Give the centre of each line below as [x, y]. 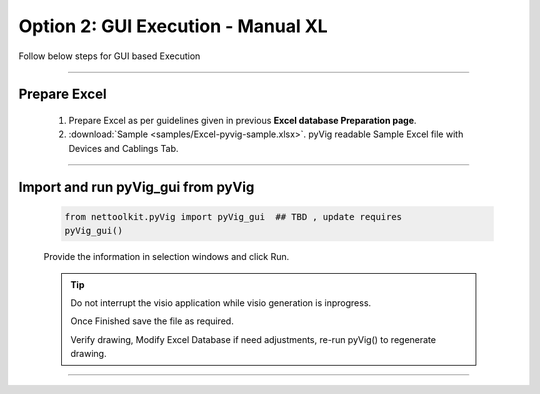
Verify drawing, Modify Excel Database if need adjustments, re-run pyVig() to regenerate [253, 339]
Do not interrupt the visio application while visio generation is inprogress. [221, 302]
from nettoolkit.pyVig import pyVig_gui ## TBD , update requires [233, 216]
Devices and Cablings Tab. [123, 148]
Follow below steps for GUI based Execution [109, 56]
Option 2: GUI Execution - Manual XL [173, 26]
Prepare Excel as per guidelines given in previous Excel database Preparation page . [242, 120]
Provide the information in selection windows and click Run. [166, 257]
